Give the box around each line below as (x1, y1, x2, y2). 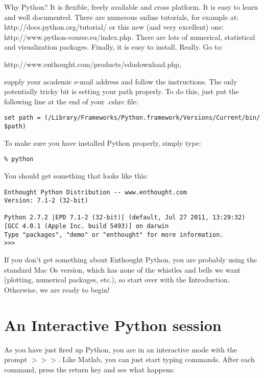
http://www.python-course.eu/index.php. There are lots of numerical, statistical (4, 31, 255, 42)
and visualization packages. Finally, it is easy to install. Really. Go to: (4, 41, 223, 52)
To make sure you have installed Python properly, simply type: (4, 137, 201, 148)
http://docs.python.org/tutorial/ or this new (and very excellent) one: (4, 21, 224, 32)
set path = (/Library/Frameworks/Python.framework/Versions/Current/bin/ (4, 114, 260, 122)
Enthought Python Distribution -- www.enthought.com (4, 188, 187, 196)
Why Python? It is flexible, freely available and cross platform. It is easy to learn (4, 2, 258, 12)
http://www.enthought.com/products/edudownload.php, (4, 58, 181, 69)
